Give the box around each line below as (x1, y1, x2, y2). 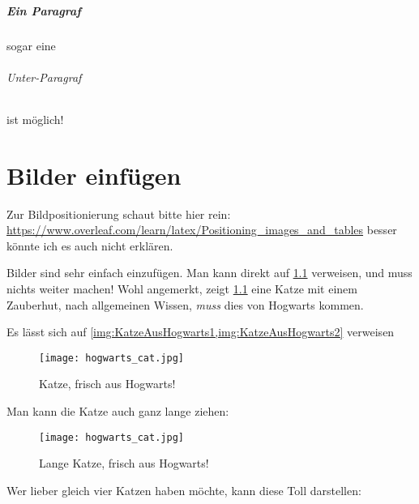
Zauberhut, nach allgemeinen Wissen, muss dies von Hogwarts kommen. (6, 296, 364, 313)
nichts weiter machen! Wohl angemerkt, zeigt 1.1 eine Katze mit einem (6, 280, 357, 297)
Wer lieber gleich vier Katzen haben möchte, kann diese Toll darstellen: (6, 481, 361, 498)
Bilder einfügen (6, 158, 182, 191)
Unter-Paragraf (6, 68, 82, 85)
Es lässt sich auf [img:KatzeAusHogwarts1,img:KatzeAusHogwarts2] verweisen (6, 323, 395, 340)
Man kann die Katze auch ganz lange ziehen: (6, 403, 229, 420)
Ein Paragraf (6, 2, 81, 19)
